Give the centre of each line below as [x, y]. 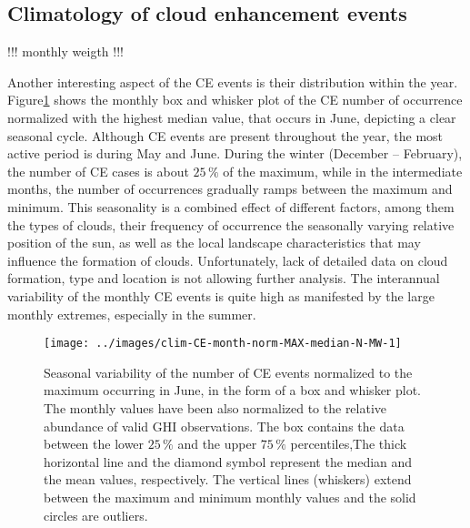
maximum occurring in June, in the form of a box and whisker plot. [233, 390]
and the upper [217, 444]
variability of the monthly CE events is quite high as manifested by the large [221, 295]
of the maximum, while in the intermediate [343, 171]
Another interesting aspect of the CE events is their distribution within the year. [233, 81]
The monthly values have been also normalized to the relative [215, 407]
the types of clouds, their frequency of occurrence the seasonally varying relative [231, 224]
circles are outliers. [96, 515]
